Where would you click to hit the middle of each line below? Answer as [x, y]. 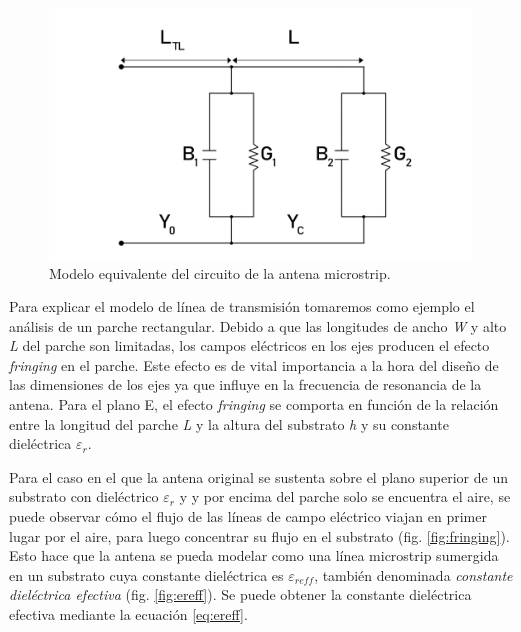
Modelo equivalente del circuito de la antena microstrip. [220, 272]
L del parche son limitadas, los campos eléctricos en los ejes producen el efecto [249, 345]
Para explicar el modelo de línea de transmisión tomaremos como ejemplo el [242, 306]
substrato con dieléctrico [84, 496]
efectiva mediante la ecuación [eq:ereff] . [128, 614]
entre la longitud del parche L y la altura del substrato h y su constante [229, 423]
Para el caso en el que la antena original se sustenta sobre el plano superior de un [258, 476]
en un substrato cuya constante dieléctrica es [146, 574]
